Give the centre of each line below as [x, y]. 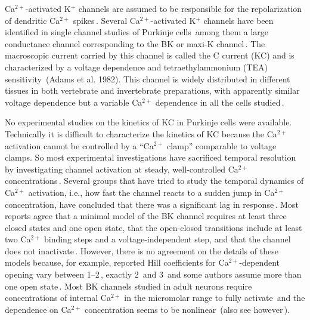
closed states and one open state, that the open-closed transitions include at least [154, 227]
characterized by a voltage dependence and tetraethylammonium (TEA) [136, 67]
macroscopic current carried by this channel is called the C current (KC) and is [150, 55]
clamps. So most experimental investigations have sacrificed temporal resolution [151, 157]
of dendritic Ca [32, 20]
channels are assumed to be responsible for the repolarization [190, 8]
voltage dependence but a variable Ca [74, 102]
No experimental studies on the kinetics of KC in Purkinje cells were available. [148, 122]
